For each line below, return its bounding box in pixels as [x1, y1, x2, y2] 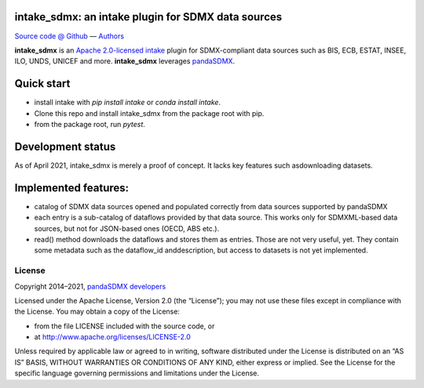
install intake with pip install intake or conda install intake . [34, 98, 221, 107]
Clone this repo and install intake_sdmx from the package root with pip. [34, 108, 265, 118]
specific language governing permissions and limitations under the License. [14, 368, 259, 378]
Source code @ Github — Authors [14, 31, 125, 41]
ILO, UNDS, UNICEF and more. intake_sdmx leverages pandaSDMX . [14, 56, 236, 66]
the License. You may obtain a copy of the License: [14, 306, 181, 317]
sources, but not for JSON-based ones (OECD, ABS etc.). [34, 223, 220, 233]
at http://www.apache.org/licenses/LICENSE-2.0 [34, 332, 192, 342]
